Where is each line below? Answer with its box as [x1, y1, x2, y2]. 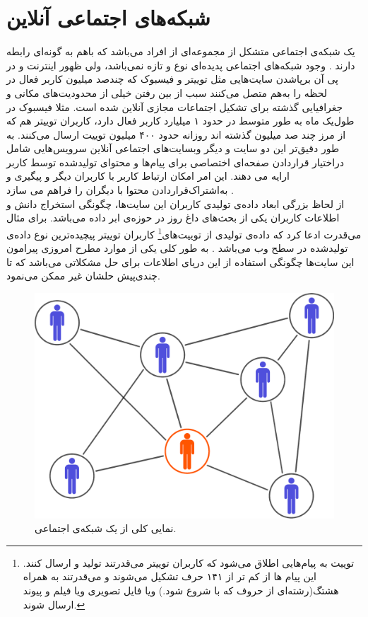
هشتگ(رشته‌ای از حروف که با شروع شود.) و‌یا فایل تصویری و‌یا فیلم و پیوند [23, 583, 339, 598]
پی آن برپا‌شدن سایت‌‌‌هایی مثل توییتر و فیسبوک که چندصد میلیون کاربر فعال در [6, 71, 338, 86]
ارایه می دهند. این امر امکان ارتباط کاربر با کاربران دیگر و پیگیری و [6, 168, 290, 183]
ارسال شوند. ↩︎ [23, 596, 85, 611]
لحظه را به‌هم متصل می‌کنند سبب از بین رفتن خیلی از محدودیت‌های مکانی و [6, 85, 328, 100]
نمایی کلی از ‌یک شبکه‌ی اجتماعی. [35, 521, 177, 536]
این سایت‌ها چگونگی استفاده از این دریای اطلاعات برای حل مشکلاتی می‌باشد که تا [6, 254, 355, 269]
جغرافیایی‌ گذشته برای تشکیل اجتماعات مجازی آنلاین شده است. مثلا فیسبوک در [6, 99, 343, 114]
